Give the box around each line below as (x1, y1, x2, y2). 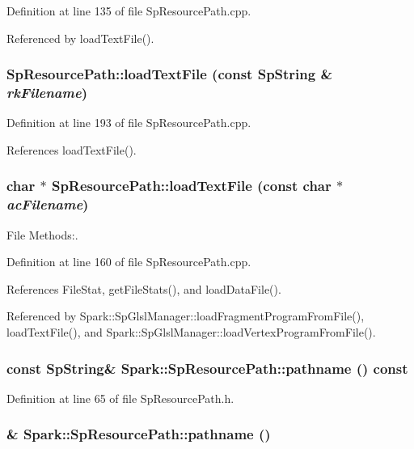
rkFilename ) (6, 83, 87, 103)
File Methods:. (6, 226, 78, 243)
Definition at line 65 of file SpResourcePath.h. (6, 389, 234, 406)
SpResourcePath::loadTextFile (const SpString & (6, 64, 333, 84)
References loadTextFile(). (6, 141, 137, 158)
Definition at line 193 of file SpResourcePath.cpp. (6, 114, 251, 131)
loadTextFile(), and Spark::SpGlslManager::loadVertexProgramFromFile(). (6, 324, 376, 341)
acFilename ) (6, 194, 89, 214)
